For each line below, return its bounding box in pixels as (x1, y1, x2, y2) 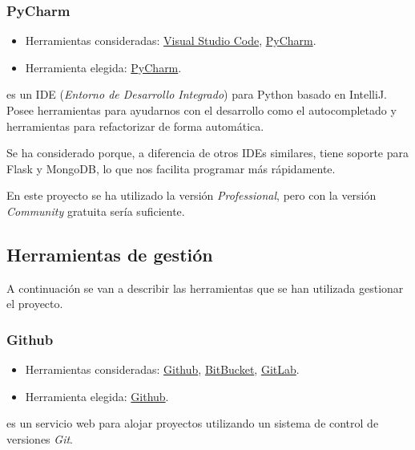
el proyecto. (6, 295, 63, 312)
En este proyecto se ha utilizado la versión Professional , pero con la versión (6, 187, 377, 204)
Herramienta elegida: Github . (25, 387, 169, 404)
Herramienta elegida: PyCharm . (25, 59, 182, 75)
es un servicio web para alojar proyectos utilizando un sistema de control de (6, 415, 379, 432)
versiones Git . (6, 430, 73, 447)
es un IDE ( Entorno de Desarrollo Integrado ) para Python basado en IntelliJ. (6, 86, 387, 103)
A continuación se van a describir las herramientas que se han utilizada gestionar (6, 279, 404, 296)
